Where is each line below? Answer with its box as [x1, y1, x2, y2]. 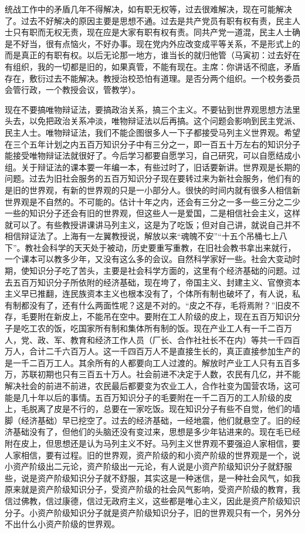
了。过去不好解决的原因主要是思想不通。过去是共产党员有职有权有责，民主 [5, 14, 292, 26]
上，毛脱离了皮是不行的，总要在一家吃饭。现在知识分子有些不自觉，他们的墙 [5, 403, 300, 415]
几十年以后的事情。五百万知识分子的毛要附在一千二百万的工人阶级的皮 [21, 391, 292, 403]
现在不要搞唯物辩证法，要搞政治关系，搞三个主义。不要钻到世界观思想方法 [5, 103, 292, 115]
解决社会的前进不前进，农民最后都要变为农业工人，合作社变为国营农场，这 [5, 380, 292, 391]
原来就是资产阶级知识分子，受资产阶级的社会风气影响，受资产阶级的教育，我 [5, 483, 300, 495]
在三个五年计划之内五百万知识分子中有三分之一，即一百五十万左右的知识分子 [5, 138, 300, 150]
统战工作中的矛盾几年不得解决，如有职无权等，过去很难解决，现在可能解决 [5, 3, 292, 15]
